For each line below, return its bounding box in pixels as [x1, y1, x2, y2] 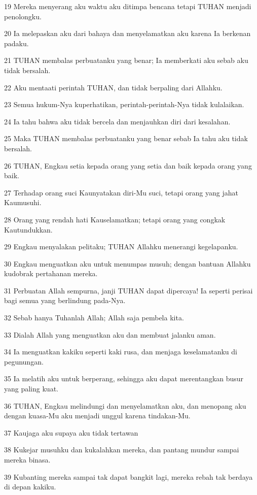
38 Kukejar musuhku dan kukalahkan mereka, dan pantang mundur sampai [4, 444, 239, 455]
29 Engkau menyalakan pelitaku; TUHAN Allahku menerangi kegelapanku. [4, 241, 238, 252]
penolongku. [4, 11, 42, 21]
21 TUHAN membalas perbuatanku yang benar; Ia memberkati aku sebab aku [4, 55, 248, 65]
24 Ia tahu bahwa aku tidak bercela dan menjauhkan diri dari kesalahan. [4, 116, 231, 126]
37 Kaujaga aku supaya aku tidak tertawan [4, 427, 138, 438]
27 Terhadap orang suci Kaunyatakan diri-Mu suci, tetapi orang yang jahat [4, 187, 238, 197]
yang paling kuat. [4, 383, 58, 394]
